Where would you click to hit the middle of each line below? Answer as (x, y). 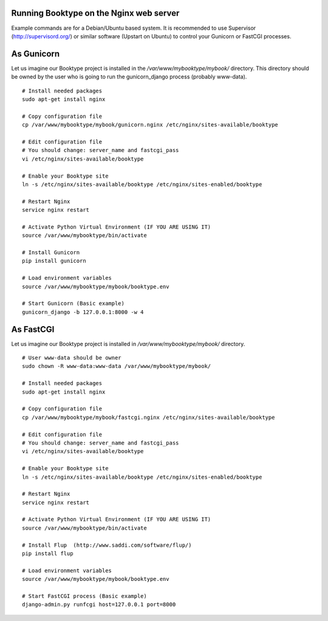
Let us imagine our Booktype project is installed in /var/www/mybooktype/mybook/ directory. (128, 344)
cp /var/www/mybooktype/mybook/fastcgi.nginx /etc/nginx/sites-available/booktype (149, 417)
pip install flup (48, 554)
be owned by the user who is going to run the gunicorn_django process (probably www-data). (129, 77)
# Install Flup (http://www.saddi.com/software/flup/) (107, 545)
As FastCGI (33, 329)
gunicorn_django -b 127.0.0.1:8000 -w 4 (83, 312)
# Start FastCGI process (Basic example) (84, 596)
